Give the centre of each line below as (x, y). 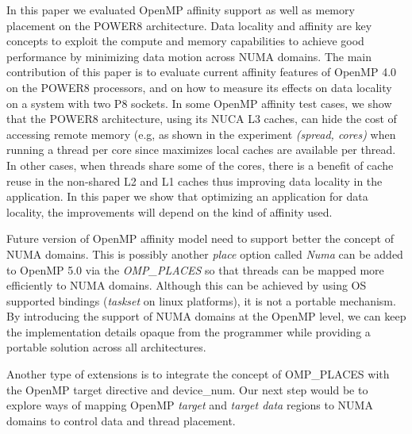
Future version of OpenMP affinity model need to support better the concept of (200, 238)
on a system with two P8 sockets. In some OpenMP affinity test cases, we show (199, 103)
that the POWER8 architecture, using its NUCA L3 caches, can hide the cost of (202, 119)
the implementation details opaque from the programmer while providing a (189, 331)
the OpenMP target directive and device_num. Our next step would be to (187, 389)
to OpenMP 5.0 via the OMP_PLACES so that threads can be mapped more (195, 269)
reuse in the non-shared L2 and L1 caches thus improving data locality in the (194, 181)
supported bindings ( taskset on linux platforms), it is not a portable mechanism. (201, 300)
